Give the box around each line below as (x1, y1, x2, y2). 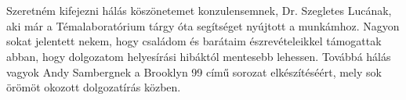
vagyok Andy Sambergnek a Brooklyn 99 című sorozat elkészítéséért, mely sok (6, 63, 382, 80)
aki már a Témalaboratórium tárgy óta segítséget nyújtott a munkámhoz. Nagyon (6, 17, 400, 34)
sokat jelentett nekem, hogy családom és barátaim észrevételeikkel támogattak (6, 33, 382, 49)
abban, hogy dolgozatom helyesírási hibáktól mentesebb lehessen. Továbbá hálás (6, 48, 391, 64)
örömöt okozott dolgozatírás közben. (6, 79, 181, 95)
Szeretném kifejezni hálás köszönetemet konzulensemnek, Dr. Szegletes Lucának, (6, 2, 392, 19)
